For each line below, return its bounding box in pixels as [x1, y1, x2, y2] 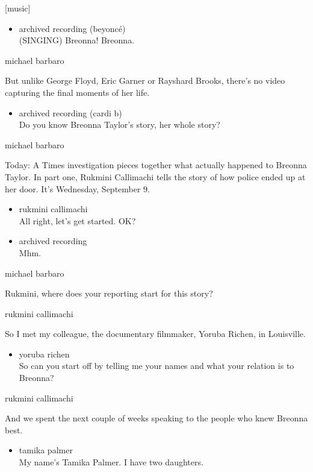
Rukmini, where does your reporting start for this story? [5, 287, 213, 300]
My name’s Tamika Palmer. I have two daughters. [19, 456, 203, 468]
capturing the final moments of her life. [5, 86, 150, 98]
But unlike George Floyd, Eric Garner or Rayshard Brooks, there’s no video [5, 74, 285, 87]
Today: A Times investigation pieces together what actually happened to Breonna [5, 159, 307, 171]
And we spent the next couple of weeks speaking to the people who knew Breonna [5, 412, 308, 424]
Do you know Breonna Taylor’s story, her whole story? [19, 118, 220, 131]
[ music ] [5, 2, 31, 14]
